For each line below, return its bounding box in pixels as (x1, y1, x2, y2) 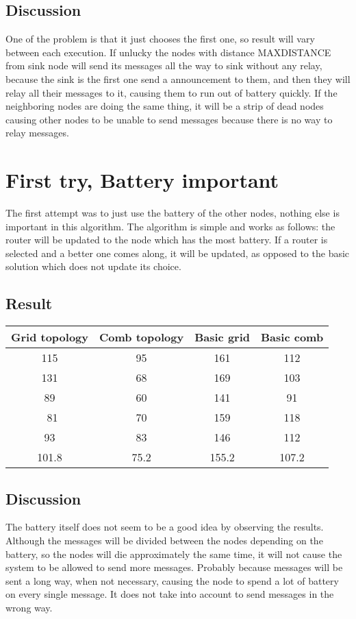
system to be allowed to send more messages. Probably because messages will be (5, 560, 343, 574)
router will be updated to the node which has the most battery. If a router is (5, 232, 328, 247)
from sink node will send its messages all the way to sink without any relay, (5, 58, 322, 73)
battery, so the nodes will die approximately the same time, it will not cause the (5, 546, 342, 561)
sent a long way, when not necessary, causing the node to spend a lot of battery (5, 573, 339, 587)
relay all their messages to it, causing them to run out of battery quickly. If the (5, 85, 338, 99)
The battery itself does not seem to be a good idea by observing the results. (5, 520, 324, 534)
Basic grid (194, 329, 251, 345)
